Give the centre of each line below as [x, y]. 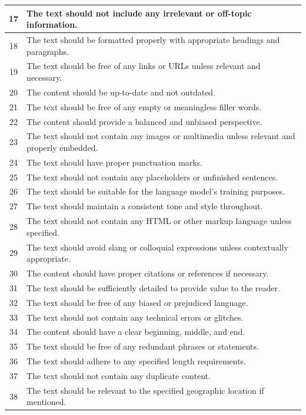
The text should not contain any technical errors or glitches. [135, 317]
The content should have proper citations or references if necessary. [148, 273]
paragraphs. [48, 51]
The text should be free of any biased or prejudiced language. [137, 302]
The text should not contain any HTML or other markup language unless [159, 221]
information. [52, 24]
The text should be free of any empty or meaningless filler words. [144, 106]
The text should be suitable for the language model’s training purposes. [156, 191]
